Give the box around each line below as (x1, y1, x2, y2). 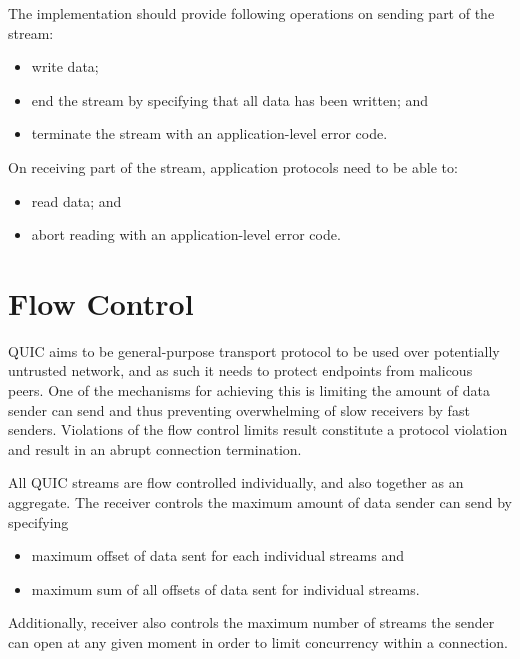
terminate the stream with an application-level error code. (31, 123, 388, 144)
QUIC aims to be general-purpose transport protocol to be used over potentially (8, 340, 500, 361)
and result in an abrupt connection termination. (8, 438, 302, 459)
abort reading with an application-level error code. (31, 224, 341, 245)
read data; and (31, 190, 122, 211)
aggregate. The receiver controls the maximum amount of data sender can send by (8, 492, 512, 513)
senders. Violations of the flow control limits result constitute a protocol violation (8, 419, 508, 440)
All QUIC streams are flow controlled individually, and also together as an (8, 472, 464, 493)
